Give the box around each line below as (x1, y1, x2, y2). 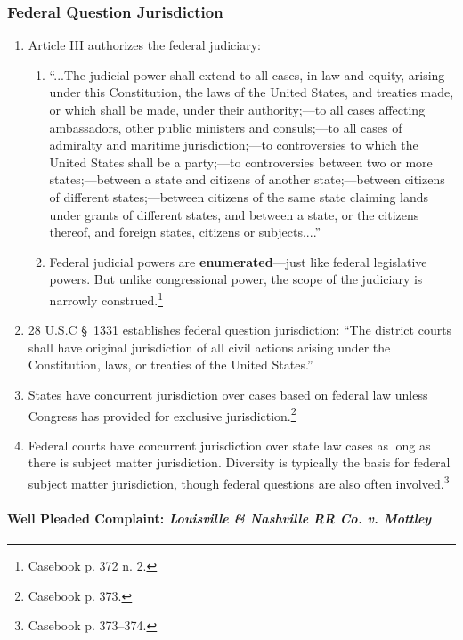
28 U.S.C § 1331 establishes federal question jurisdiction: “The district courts (28, 320, 452, 339)
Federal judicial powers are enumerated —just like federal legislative (49, 252, 427, 271)
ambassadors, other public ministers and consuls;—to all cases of (49, 117, 402, 136)
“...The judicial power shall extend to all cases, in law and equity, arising (49, 65, 445, 84)
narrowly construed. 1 (49, 288, 163, 309)
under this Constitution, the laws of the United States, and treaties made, (49, 83, 454, 101)
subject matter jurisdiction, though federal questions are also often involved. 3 (28, 472, 450, 492)
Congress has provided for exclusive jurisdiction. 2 (28, 403, 296, 425)
